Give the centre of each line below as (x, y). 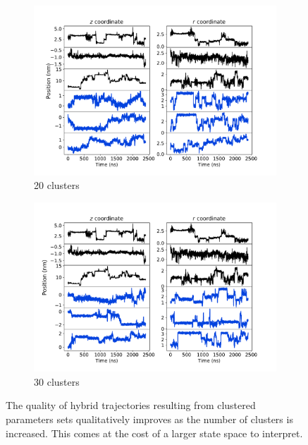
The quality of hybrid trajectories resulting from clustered (131, 405)
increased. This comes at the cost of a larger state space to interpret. (154, 433)
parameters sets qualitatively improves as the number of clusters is (149, 419)
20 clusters (57, 185)
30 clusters (57, 381)
